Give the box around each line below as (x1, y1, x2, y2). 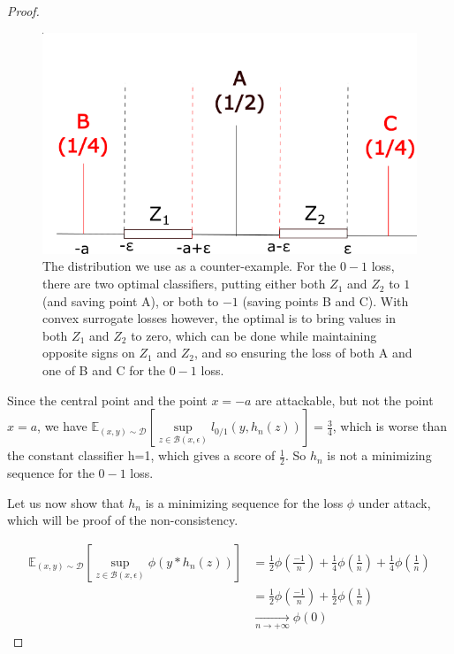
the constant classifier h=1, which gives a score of (7, 446, 276, 465)
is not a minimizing (327, 446, 432, 465)
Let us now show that (7, 493, 125, 512)
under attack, (358, 493, 431, 512)
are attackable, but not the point (255, 390, 434, 409)
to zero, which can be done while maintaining (131, 326, 377, 344)
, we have (37, 417, 87, 435)
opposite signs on (42, 343, 135, 362)
